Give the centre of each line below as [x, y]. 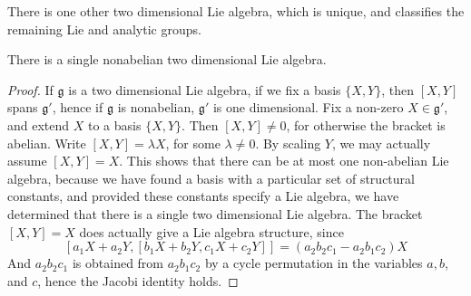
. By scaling [288, 143]
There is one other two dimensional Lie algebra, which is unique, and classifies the [236, 11]
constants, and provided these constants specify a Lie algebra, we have [203, 196]
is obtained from [118, 263]
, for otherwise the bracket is [366, 124]
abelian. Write [47, 143]
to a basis [114, 124]
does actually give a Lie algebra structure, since [211, 231]
